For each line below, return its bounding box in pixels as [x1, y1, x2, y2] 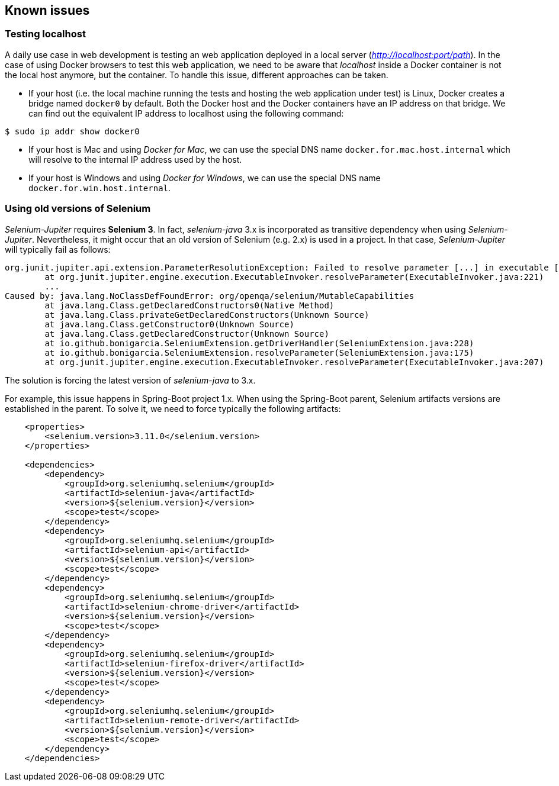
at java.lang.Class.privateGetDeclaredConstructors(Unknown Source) [44, 310, 370, 320]
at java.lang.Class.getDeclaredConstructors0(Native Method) [44, 300, 335, 310]
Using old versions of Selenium [5, 202, 151, 215]
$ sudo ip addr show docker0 [5, 126, 140, 136]
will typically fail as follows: [5, 244, 111, 255]
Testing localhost [5, 28, 86, 40]
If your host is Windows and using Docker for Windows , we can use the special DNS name [28, 172, 381, 183]
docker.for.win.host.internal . [28, 182, 171, 193]
